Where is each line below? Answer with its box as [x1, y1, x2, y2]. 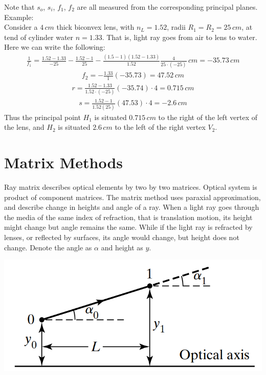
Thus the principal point [4, 111, 81, 122]
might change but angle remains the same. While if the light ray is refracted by [4, 222, 253, 232]
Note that [4, 2, 35, 12]
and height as [101, 242, 143, 252]
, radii [167, 22, 186, 32]
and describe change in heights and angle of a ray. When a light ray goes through [4, 202, 259, 212]
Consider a [4, 22, 38, 32]
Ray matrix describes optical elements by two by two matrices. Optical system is [4, 182, 257, 192]
